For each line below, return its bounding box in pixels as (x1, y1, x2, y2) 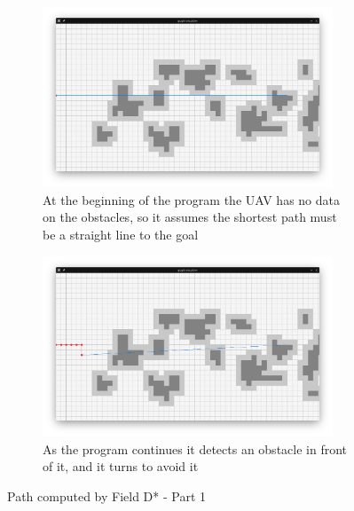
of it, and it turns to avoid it (43, 457, 199, 476)
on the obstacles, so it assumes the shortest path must (43, 208, 337, 226)
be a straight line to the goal (43, 225, 199, 244)
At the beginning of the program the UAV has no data (43, 190, 341, 208)
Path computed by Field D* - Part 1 (7, 486, 207, 505)
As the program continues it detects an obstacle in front (43, 439, 348, 458)
